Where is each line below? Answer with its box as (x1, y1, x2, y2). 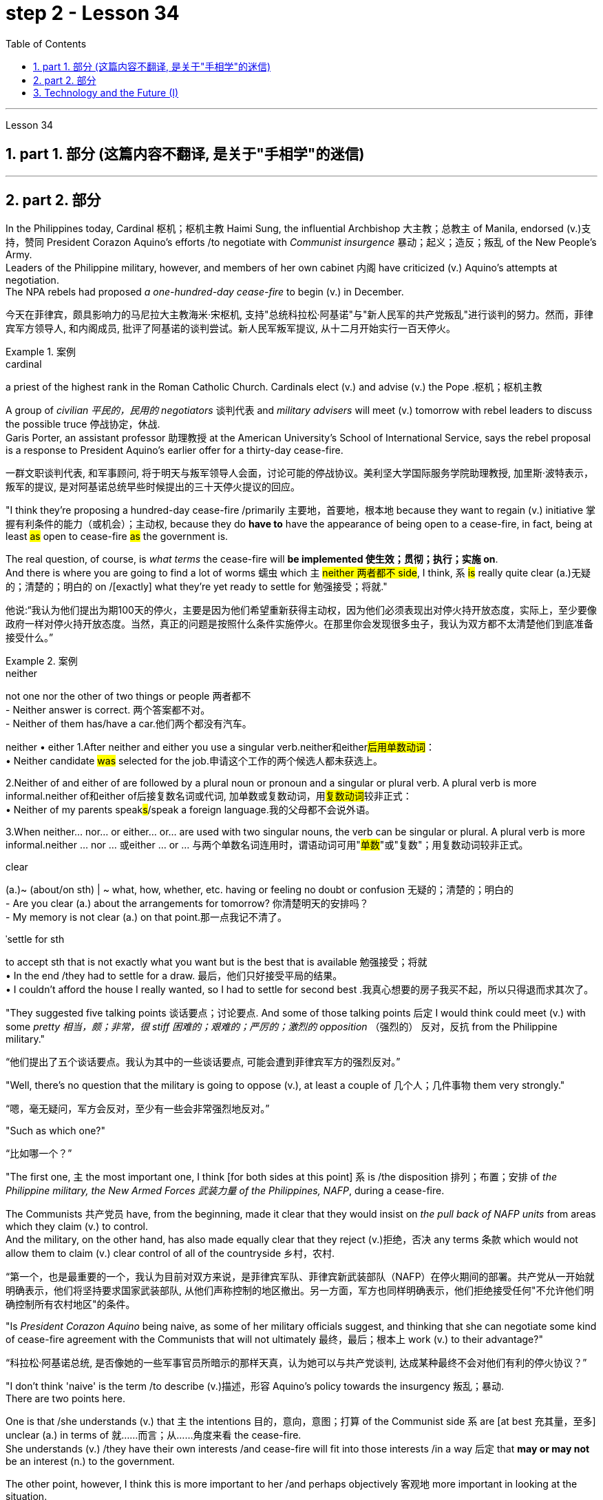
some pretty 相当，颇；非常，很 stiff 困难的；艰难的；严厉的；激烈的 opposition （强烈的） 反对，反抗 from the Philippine (6, 1021, 558, 1033)
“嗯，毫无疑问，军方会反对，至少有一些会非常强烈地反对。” (6, 1103, 270, 1115)
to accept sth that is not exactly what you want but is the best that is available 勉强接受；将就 (6, 956, 427, 968)
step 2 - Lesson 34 (6, 1, 180, 25)
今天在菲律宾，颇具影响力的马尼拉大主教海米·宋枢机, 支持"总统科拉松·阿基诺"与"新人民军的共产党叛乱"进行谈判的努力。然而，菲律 (6, 309, 594, 321)
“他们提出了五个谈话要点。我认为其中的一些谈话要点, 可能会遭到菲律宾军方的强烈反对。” (6, 1056, 401, 1068)
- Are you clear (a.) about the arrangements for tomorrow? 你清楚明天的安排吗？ (6, 897, 369, 910)
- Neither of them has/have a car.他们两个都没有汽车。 (6, 718, 252, 730)
